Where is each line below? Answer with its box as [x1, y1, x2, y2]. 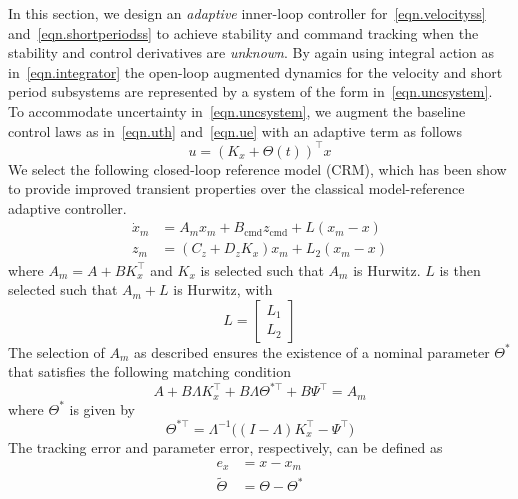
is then [439, 259, 481, 280]
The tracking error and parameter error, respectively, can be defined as [8, 436, 443, 457]
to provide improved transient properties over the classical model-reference [8, 178, 465, 199]
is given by [69, 398, 135, 419]
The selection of [8, 341, 105, 362]
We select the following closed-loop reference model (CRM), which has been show [8, 158, 507, 179]
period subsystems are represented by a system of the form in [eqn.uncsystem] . [8, 81, 493, 102]
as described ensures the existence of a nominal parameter [134, 341, 490, 362]
